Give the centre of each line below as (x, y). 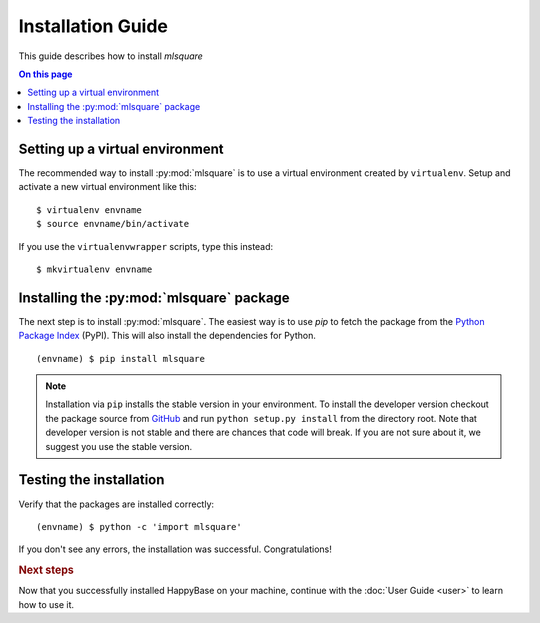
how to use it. (46, 604)
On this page (45, 74)
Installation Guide (93, 26)
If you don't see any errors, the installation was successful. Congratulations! (175, 549)
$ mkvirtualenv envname (94, 269)
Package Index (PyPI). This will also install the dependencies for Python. (167, 336)
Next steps (46, 570)
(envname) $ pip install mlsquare (120, 358)
